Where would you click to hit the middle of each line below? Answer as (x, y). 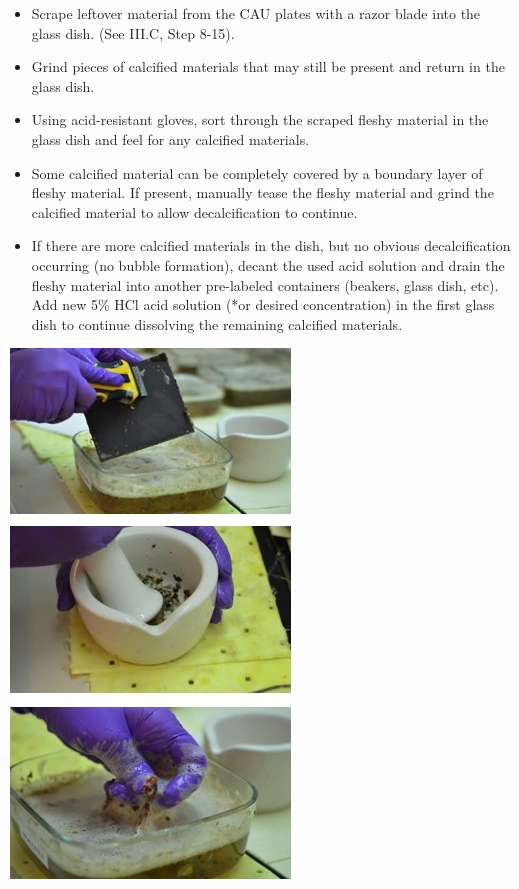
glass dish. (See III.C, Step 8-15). (133, 32)
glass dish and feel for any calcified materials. (170, 138)
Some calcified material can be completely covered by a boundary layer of (257, 172)
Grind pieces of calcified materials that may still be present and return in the (268, 66)
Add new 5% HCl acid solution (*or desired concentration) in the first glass (263, 304)
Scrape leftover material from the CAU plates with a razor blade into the (256, 13)
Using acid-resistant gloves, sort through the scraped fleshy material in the (260, 119)
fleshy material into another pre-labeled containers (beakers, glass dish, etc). (265, 284)
